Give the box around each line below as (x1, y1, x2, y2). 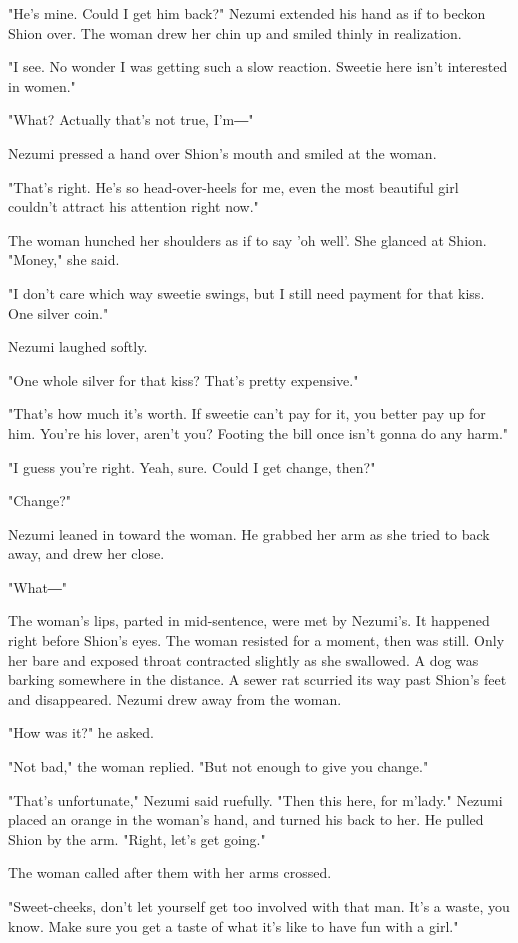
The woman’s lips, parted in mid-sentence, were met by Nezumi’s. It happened (8, 610, 490, 631)
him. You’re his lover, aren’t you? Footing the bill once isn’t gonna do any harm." (8, 422, 509, 443)
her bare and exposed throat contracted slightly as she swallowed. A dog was (8, 649, 479, 670)
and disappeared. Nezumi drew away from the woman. (8, 688, 342, 709)
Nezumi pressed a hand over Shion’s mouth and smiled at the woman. (8, 142, 437, 163)
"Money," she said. (8, 249, 120, 270)
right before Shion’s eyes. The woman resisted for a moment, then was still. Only (8, 630, 505, 651)
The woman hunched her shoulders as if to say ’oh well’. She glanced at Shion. (8, 229, 487, 250)
